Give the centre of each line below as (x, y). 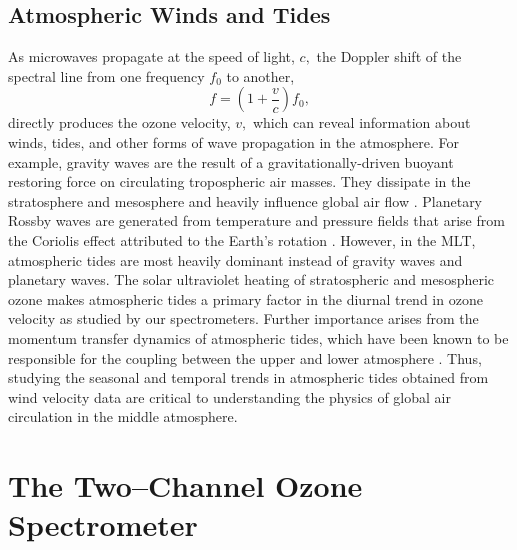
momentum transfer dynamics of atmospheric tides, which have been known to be (258, 337)
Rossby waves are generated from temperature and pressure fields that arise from (256, 220)
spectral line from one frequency (106, 75)
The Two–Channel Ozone (185, 485)
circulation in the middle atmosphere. (123, 416)
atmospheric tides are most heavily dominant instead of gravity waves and (235, 259)
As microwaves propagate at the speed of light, (151, 56)
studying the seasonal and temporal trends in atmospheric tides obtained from (248, 377)
